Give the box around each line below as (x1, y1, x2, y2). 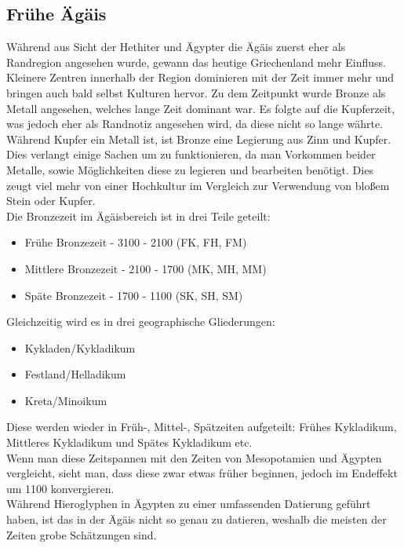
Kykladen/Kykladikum (24, 339, 136, 356)
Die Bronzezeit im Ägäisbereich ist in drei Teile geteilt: (6, 207, 271, 224)
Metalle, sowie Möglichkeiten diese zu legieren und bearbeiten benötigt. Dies (6, 161, 373, 177)
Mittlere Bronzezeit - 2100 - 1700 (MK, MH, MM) (24, 260, 267, 276)
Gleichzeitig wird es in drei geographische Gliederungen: (6, 313, 275, 330)
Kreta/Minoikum (24, 392, 107, 408)
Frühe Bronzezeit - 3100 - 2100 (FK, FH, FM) (24, 234, 247, 250)
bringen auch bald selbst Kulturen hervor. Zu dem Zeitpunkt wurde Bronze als (6, 84, 386, 100)
